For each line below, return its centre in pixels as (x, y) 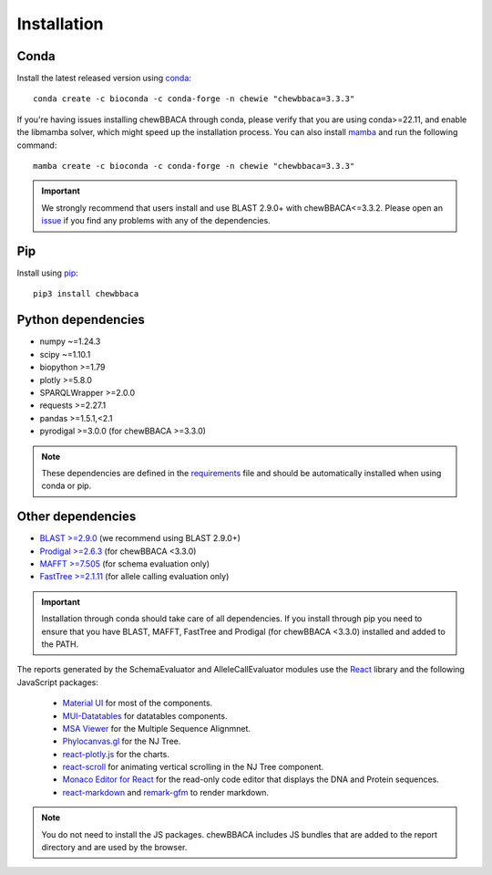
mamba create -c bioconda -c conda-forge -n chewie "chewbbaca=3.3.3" (194, 166)
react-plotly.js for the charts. (116, 754)
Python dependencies (81, 320)
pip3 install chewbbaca (86, 294)
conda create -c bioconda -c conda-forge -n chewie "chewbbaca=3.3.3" (194, 99)
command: (37, 145)
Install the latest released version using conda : (104, 78)
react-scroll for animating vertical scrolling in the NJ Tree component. (193, 767)
